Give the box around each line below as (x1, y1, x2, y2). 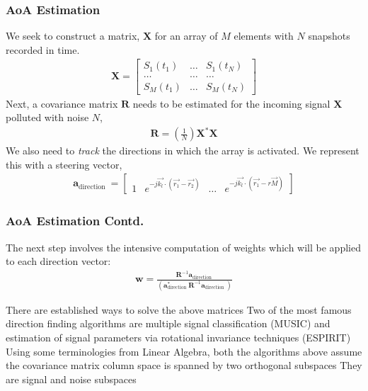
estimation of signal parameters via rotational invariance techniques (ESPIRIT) (6, 329, 351, 344)
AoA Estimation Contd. (6, 212, 144, 229)
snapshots (308, 28, 350, 43)
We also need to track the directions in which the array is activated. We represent (6, 143, 360, 158)
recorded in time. (6, 42, 80, 57)
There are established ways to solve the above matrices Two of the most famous (6, 302, 352, 317)
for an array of (154, 28, 218, 43)
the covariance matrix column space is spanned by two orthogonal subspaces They (6, 358, 362, 373)
